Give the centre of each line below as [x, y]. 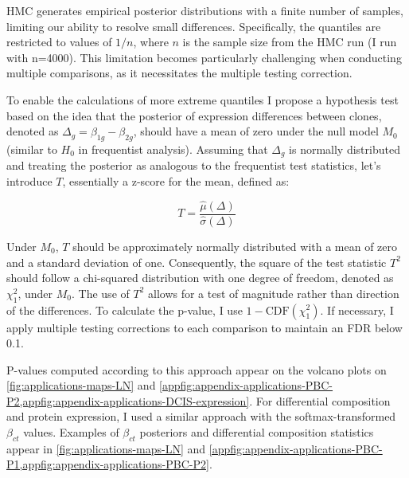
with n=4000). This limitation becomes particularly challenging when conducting [204, 57]
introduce [29, 181]
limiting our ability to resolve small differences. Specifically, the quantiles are [194, 26]
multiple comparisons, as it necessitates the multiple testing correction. [179, 73]
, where [151, 42]
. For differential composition [320, 400]
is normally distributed [345, 149]
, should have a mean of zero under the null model [256, 131]
